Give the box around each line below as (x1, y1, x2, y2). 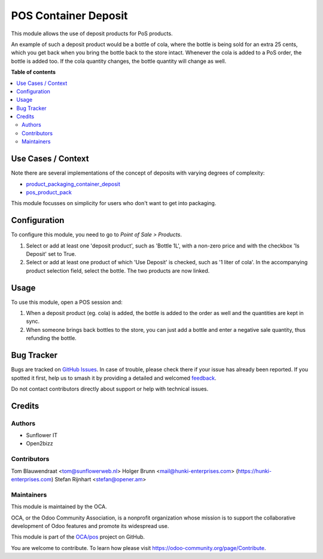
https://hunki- (237, 467, 272, 475)
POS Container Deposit (11, 9, 128, 22)
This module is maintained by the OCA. (11, 503, 107, 511)
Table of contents (11, 69, 56, 76)
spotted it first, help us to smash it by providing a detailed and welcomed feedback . (11, 374, 217, 381)
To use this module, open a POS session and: (11, 298, 123, 306)
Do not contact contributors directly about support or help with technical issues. (11, 385, 209, 392)
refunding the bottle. (26, 335, 77, 342)
